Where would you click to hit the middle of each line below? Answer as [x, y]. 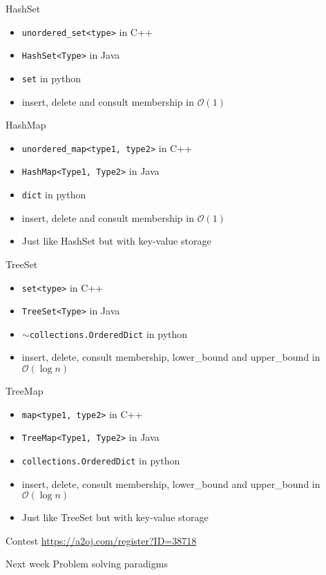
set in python [51, 78]
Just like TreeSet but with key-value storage [115, 517]
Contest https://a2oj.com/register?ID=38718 [101, 540]
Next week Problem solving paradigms [87, 564]
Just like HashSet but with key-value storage [116, 241]
